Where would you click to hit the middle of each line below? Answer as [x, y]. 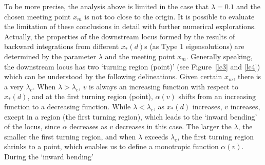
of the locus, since [32, 126]
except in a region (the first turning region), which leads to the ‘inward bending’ [131, 116]
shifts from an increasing [217, 96]
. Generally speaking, [219, 56]
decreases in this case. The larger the [173, 126]
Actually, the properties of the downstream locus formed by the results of [120, 36]
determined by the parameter [50, 56]
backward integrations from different [62, 46]
